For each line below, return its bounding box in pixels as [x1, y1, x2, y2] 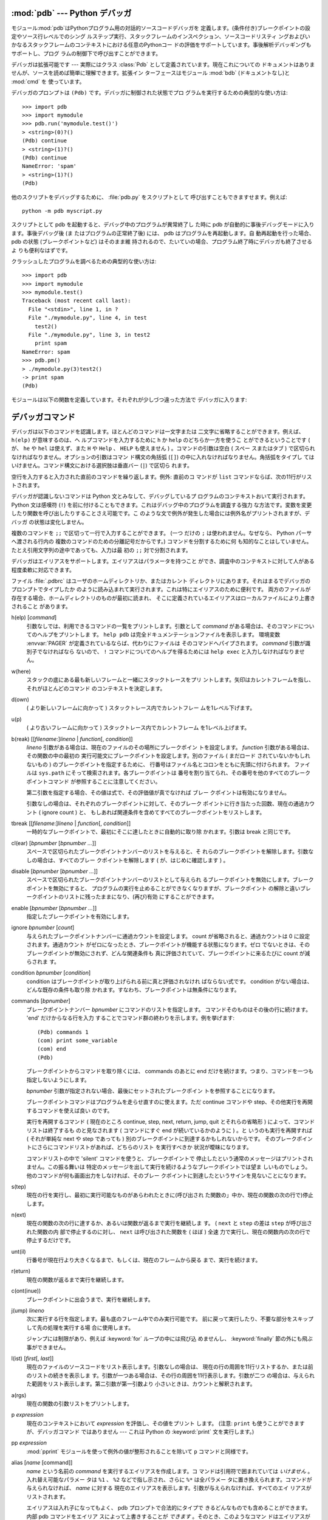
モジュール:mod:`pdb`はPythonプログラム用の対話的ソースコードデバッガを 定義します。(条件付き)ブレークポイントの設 [11, 24, 311, 32]
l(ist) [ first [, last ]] [11, 1355, 54, 1362]
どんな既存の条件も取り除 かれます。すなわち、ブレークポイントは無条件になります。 [26, 986, 240, 993]
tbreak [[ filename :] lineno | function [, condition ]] [11, 820, 131, 827]
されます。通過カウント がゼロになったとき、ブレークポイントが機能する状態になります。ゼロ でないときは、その [26, 941, 310, 948]
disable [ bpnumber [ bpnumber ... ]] [11, 868, 98, 875]
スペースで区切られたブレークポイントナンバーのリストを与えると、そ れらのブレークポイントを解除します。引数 [26, 848, 309, 855]
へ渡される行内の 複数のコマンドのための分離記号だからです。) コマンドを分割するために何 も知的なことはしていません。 [11, 538, 312, 545]
